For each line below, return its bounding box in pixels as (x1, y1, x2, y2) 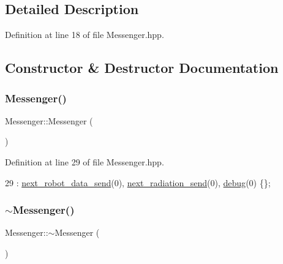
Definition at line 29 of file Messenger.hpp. (5, 155, 164, 168)
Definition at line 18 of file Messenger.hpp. (5, 28, 164, 41)
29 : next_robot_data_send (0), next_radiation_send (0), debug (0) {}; (5, 176, 271, 189)
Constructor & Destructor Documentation (5, 58, 279, 77)
